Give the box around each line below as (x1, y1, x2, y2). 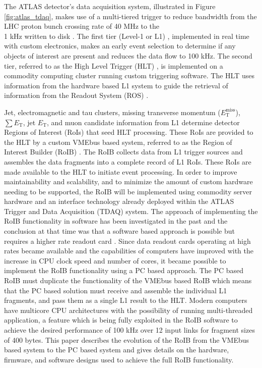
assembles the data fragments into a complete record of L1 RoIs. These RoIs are (4, 156, 251, 167)
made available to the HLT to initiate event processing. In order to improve (4, 166, 237, 177)
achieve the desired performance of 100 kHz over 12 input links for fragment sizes (4, 325, 255, 335)
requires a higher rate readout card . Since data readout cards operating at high (4, 235, 251, 246)
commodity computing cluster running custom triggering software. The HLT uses (4, 70, 254, 81)
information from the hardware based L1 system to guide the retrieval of (4, 80, 228, 90)
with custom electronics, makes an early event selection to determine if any (4, 40, 236, 51)
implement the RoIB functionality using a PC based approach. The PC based (4, 265, 244, 276)
